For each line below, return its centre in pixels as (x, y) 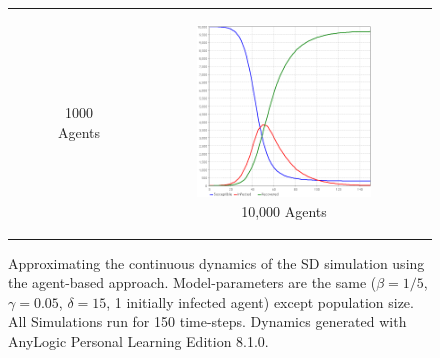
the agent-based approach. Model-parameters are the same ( (192, 282)
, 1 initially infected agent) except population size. (260, 301)
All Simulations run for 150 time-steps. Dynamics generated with (207, 321)
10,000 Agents (284, 210)
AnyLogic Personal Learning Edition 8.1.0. (138, 341)
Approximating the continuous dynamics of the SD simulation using (216, 262)
